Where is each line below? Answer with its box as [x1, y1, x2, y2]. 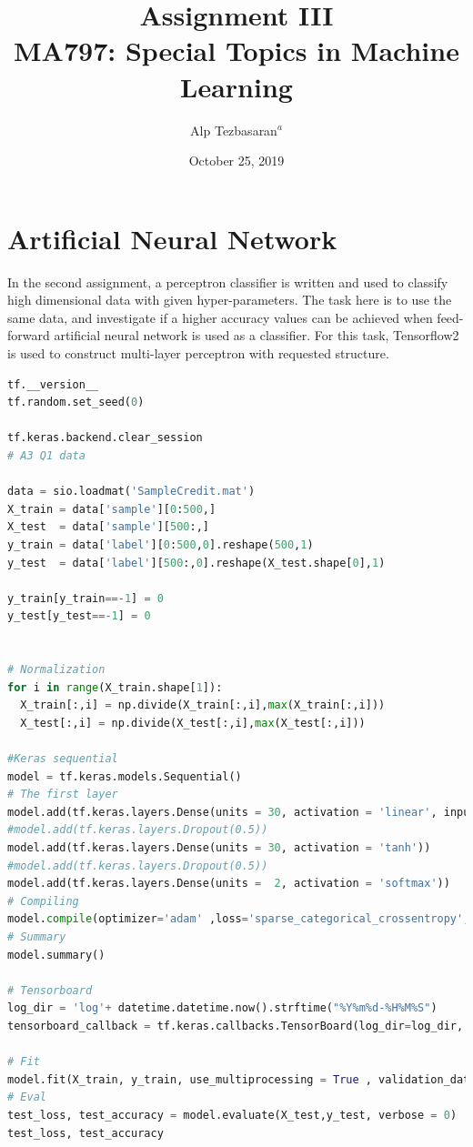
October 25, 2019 [188, 151, 285, 170]
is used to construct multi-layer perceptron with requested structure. [7, 344, 389, 362]
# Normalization [7, 663, 106, 677]
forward [7, 326, 50, 345]
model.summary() [7, 948, 106, 961]
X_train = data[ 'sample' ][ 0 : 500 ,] [7, 502, 216, 516]
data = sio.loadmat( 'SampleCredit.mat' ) [7, 485, 256, 498]
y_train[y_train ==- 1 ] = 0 [7, 591, 164, 605]
